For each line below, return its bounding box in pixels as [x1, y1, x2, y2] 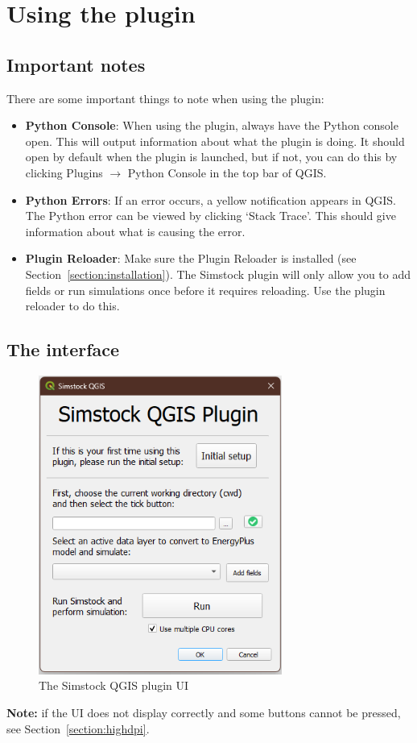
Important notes [6, 52, 146, 77]
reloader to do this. [25, 297, 120, 314]
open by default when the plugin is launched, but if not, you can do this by [25, 148, 398, 165]
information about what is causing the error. [25, 222, 246, 239]
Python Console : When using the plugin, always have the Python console [25, 117, 398, 134]
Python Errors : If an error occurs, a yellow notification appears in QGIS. [25, 191, 397, 208]
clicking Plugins [25, 164, 103, 181]
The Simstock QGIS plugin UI [39, 677, 189, 694]
